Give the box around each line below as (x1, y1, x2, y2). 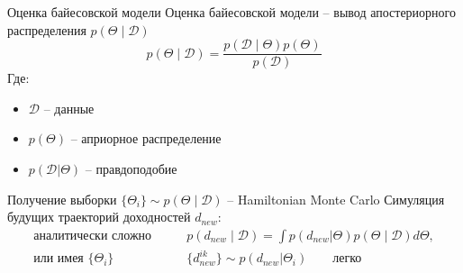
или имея (33, 252, 84, 266)
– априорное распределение (70, 129, 222, 148)
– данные (43, 98, 95, 117)
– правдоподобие (85, 159, 177, 178)
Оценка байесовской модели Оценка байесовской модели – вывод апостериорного (7, 3, 456, 21)
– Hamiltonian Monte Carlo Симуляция (227, 189, 445, 208)
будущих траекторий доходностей (7, 207, 191, 226)
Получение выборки (7, 189, 117, 208)
